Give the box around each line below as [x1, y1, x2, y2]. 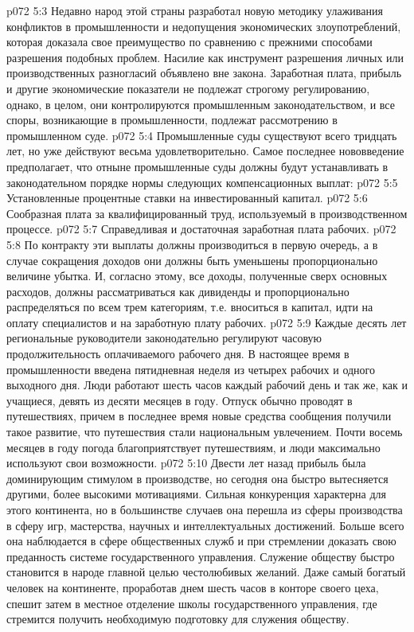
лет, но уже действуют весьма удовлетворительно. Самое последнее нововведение [6, 142, 404, 159]
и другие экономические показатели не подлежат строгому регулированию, [6, 80, 370, 96]
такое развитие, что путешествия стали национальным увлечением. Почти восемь [6, 423, 403, 440]
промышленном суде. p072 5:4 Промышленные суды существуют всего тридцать [6, 127, 397, 143]
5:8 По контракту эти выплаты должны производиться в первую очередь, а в [6, 236, 378, 252]
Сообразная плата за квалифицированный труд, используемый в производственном [6, 205, 408, 221]
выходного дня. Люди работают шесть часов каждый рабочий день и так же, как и [6, 376, 408, 393]
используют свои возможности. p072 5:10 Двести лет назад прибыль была [6, 454, 366, 471]
